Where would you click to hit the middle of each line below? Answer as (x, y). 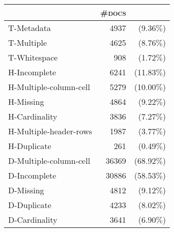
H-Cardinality (33, 116)
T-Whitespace (33, 57)
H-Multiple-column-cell (49, 87)
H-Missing (26, 101)
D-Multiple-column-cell (49, 161)
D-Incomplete (32, 175)
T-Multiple (28, 42)
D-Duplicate (30, 205)
